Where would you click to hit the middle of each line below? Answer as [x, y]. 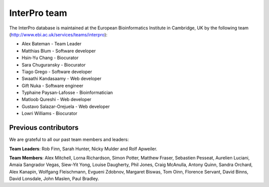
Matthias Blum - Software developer [59, 51]
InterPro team [38, 13]
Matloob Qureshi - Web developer [57, 99]
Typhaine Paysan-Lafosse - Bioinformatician [67, 93]
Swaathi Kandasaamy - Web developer [62, 79]
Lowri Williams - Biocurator [49, 113]
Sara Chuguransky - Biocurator [54, 65]
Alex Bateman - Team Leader [52, 44]
